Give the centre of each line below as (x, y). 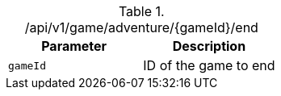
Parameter (74, 46)
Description (209, 46)
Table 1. (141, 11)
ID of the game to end (209, 65)
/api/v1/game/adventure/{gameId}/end (141, 27)
